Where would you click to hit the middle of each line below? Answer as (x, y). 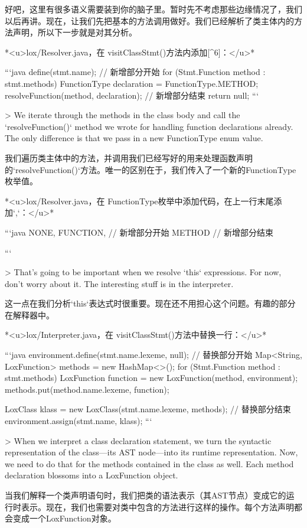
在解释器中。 (30, 314)
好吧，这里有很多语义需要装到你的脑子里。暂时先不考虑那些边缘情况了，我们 (153, 9)
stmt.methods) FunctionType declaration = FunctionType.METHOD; (132, 83)
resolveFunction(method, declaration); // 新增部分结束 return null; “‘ (132, 95)
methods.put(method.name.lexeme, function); (87, 389)
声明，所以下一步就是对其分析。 (75, 32)
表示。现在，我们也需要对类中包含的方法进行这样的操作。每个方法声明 (157, 506)
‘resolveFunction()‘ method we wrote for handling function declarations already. (149, 126)
